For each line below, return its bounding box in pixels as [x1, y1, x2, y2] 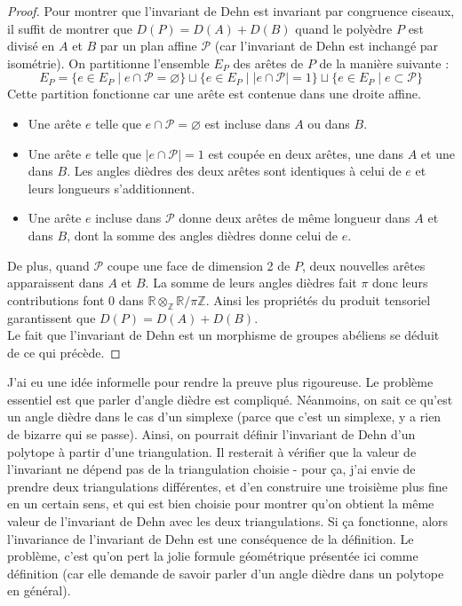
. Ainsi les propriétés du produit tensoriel [205, 290, 431, 309]
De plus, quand [7, 256, 90, 274]
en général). [7, 581, 71, 600]
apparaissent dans [7, 273, 104, 292]
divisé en [7, 36, 55, 55]
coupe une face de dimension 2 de [107, 256, 291, 274]
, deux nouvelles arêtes [301, 256, 426, 274]
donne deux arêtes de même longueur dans [179, 209, 410, 227]
